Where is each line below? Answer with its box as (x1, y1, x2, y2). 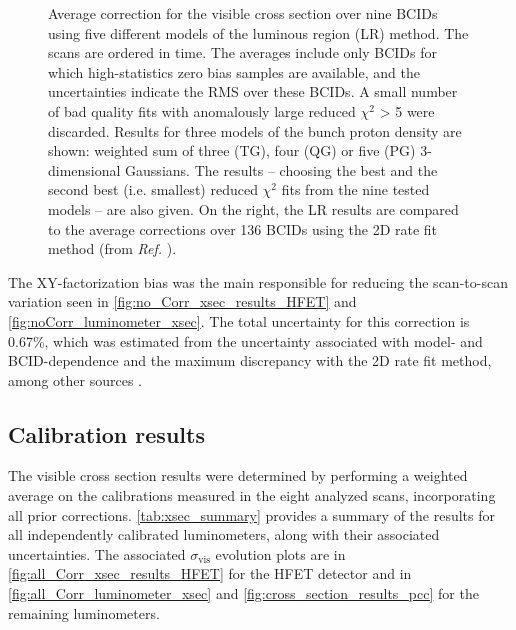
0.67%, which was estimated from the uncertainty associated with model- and (8, 330, 483, 351)
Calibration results (8, 418, 205, 449)
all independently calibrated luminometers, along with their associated (8, 524, 440, 545)
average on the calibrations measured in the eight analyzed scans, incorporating (8, 485, 496, 506)
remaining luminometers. (8, 602, 160, 623)
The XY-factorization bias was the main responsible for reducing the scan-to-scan (8, 271, 508, 292)
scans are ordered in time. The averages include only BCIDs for (48, 42, 437, 63)
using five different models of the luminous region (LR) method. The (48, 22, 469, 43)
